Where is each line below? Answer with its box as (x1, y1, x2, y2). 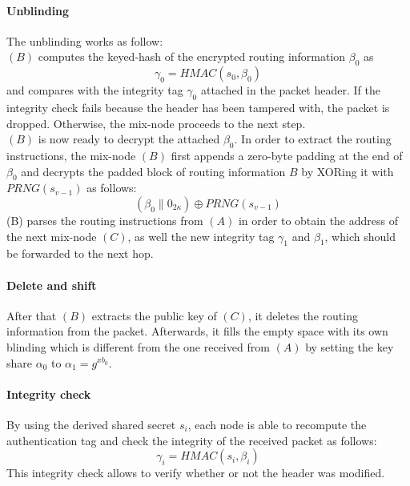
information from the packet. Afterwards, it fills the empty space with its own (6, 323, 388, 339)
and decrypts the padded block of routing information (21, 163, 286, 179)
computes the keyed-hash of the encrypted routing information (38, 48, 346, 65)
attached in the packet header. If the (200, 82, 380, 98)
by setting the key (305, 338, 394, 355)
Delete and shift (6, 276, 97, 293)
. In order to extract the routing (234, 131, 392, 147)
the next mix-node (6, 227, 97, 244)
